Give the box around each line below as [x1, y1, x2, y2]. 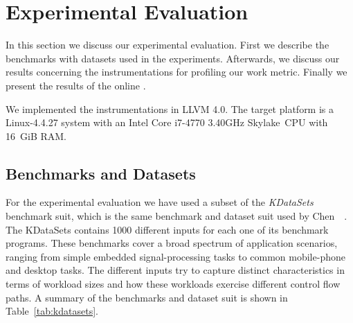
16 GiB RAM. [6, 128, 66, 143]
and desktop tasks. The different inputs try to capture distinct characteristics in [6, 263, 345, 277]
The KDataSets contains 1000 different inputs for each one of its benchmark [6, 222, 329, 236]
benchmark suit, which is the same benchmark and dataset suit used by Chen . [6, 209, 347, 223]
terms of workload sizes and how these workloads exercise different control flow [6, 277, 341, 291]
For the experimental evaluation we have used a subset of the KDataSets [6, 195, 314, 209]
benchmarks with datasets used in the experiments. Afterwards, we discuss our [6, 51, 340, 65]
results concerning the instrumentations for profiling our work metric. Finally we [6, 64, 347, 79]
